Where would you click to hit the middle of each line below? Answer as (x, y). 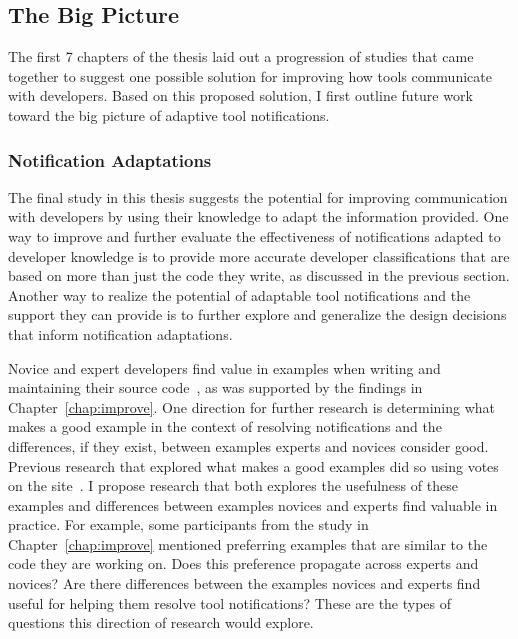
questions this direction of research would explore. (161, 622)
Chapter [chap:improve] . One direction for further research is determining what (252, 406)
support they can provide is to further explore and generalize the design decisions (257, 314)
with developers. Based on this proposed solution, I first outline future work (240, 95)
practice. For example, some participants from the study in (188, 524)
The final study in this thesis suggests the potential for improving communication (258, 196)
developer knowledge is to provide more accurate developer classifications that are (259, 255)
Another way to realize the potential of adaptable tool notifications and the (239, 294)
